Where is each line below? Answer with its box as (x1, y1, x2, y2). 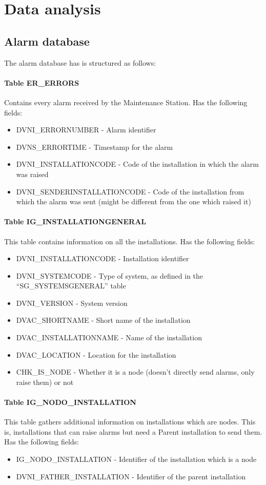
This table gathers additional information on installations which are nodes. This (4, 416, 256, 427)
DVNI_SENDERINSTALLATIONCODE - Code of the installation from (16, 186, 244, 197)
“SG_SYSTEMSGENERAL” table (16, 280, 126, 291)
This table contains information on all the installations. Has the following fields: (4, 236, 255, 246)
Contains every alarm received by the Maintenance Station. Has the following (4, 96, 248, 107)
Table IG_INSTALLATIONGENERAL (4, 216, 146, 227)
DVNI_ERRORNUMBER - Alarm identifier (16, 124, 156, 135)
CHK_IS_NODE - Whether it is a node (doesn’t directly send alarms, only (16, 366, 255, 377)
